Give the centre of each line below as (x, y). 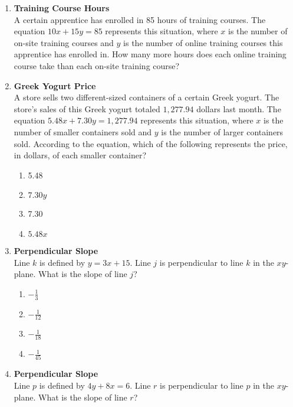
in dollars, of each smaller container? (80, 155)
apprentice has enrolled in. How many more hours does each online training (150, 54)
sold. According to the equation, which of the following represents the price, (151, 143)
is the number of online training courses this (203, 42)
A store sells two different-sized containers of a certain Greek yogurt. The (146, 97)
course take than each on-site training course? (97, 65)
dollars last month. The (239, 108)
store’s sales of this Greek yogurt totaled (87, 108)
